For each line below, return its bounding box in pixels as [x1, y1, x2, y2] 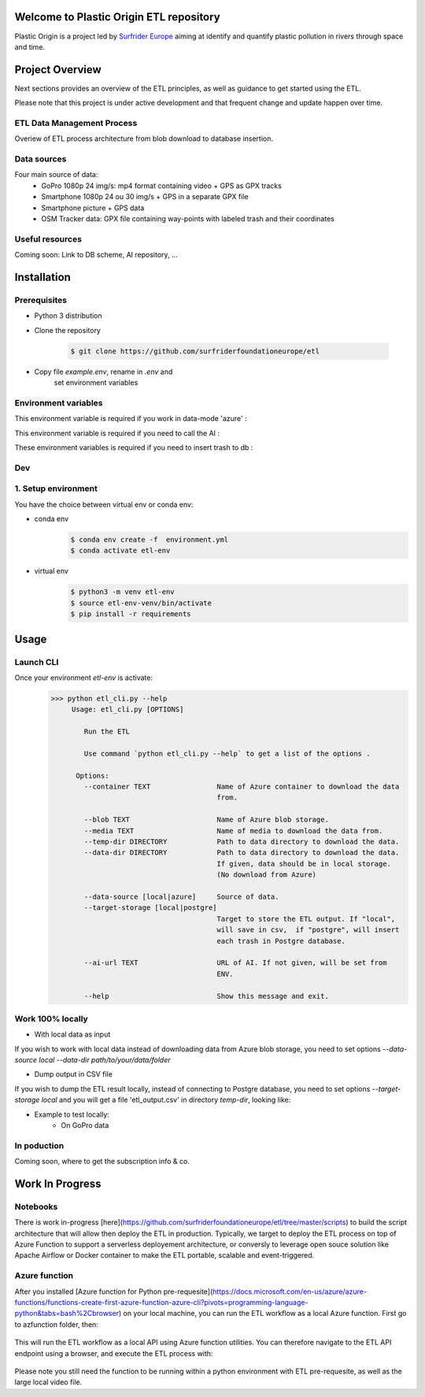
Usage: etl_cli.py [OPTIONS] [71, 705, 184, 714]
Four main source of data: [14, 170, 98, 179]
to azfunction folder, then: [14, 1319, 98, 1329]
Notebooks [14, 1201, 58, 1212]
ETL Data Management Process [14, 117, 138, 128]
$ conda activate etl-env [70, 546, 171, 555]
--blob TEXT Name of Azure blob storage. [83, 815, 330, 824]
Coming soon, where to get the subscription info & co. [14, 1157, 190, 1166]
